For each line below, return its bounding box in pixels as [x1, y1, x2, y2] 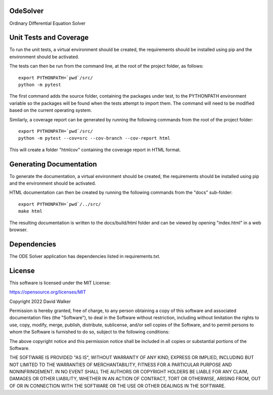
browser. [9, 227, 28, 233]
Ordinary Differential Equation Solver [9, 20, 86, 26]
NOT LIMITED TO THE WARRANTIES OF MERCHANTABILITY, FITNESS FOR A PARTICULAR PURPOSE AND [9, 362, 232, 368]
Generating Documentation [9, 160, 97, 168]
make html [18, 208, 42, 214]
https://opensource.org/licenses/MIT [9, 289, 86, 295]
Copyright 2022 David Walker [9, 298, 71, 304]
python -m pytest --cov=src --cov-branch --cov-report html [18, 136, 170, 141]
